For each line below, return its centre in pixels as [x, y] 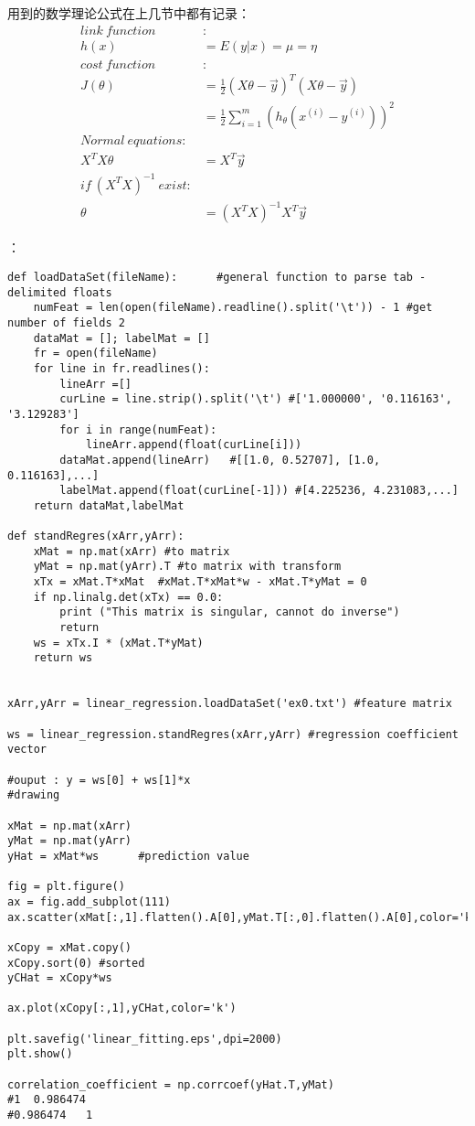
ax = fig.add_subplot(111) [89, 901]
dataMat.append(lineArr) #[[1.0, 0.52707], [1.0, [220, 460]
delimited [37, 292]
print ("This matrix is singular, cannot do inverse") [230, 612]
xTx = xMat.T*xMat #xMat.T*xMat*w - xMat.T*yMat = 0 [200, 582]
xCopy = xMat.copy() [70, 947]
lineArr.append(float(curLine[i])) [194, 445]
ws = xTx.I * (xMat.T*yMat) [118, 643]
